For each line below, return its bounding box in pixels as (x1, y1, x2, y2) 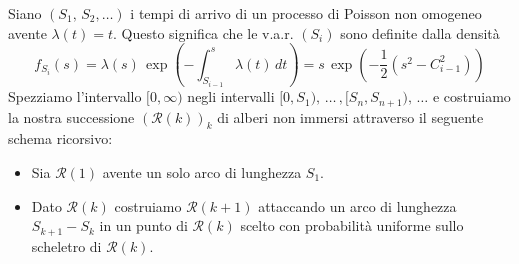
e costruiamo (432, 86, 511, 107)
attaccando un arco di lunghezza (258, 195, 457, 216)
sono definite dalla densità (340, 22, 500, 43)
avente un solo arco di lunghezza (102, 161, 302, 182)
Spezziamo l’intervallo (8, 86, 142, 107)
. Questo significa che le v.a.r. (112, 22, 294, 43)
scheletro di (31, 235, 102, 256)
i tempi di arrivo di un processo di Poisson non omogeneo (130, 3, 482, 23)
